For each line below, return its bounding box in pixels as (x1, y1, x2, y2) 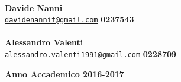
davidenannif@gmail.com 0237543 (5, 13, 134, 25)
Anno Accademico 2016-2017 (5, 67, 124, 80)
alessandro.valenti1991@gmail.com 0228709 (5, 48, 177, 60)
